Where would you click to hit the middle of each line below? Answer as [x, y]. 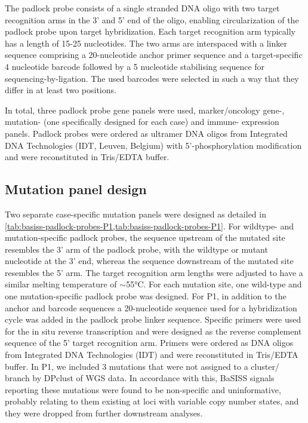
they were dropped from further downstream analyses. [104, 413]
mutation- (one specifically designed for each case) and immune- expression [142, 122]
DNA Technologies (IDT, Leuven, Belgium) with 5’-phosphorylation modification [153, 145]
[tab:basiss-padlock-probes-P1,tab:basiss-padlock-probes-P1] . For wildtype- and [149, 226]
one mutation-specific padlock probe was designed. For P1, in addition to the [146, 296]
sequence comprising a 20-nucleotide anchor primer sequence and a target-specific [154, 55]
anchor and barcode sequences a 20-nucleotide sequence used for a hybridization [151, 307]
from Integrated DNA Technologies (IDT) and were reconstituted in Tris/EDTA [152, 355]
